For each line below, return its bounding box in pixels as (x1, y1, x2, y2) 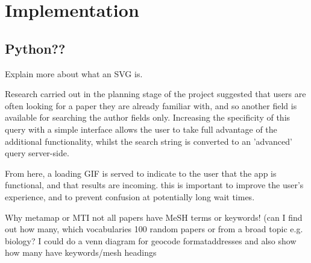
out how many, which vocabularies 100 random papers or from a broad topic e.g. (5, 223, 303, 235)
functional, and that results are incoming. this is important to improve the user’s (5, 179, 304, 191)
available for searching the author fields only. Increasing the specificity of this (5, 111, 291, 124)
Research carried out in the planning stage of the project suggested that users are (5, 87, 306, 100)
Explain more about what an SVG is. (5, 67, 143, 80)
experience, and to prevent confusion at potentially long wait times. (5, 190, 255, 203)
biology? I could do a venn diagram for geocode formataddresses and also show (5, 234, 297, 247)
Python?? (5, 39, 66, 57)
